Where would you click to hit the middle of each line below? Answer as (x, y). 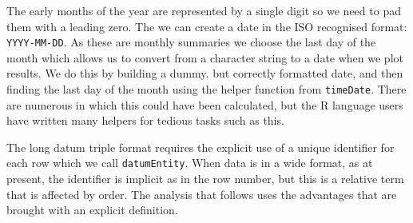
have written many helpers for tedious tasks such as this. (145, 120)
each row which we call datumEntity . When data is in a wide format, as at (190, 163)
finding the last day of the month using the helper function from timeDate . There (206, 89)
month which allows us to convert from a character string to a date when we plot (205, 57)
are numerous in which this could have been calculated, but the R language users (205, 104)
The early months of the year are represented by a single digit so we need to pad (204, 10)
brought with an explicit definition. (92, 210)
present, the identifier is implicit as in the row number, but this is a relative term (205, 179)
